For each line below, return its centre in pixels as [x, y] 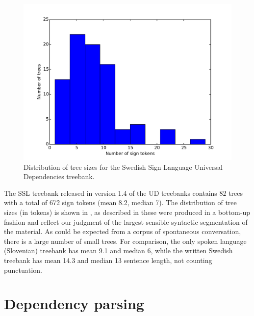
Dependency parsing [74, 303]
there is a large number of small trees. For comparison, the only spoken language [125, 241]
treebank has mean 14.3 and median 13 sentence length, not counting [108, 260]
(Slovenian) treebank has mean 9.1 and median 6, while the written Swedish [118, 250]
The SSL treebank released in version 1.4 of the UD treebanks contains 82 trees [124, 193]
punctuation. [23, 270]
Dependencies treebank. [59, 176]
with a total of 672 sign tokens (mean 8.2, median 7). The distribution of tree [120, 202]
